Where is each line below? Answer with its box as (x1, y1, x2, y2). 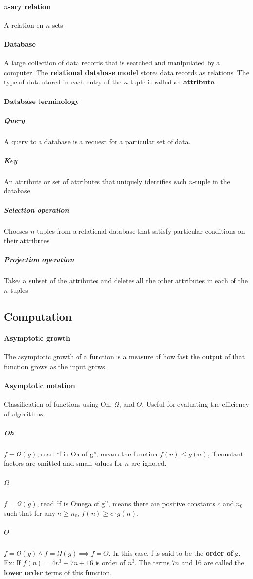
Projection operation (4, 254, 74, 265)
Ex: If (4, 557, 21, 567)
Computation (4, 309, 72, 324)
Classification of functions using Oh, (4, 399, 112, 409)
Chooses (4, 226, 28, 236)
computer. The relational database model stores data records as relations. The (4, 67, 249, 77)
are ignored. (131, 458, 167, 468)
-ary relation (8, 1, 51, 11)
